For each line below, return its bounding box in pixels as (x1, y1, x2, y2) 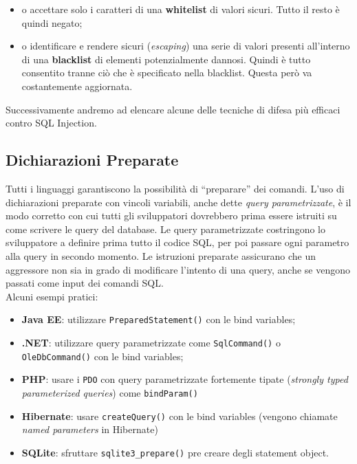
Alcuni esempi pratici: (6, 289, 98, 303)
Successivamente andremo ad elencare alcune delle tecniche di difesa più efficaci (6, 102, 340, 116)
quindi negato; (21, 15, 83, 30)
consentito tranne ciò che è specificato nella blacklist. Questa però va (21, 65, 312, 80)
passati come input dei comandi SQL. (6, 276, 164, 290)
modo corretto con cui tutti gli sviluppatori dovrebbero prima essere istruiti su (6, 208, 337, 223)
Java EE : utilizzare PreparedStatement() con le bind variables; (21, 312, 296, 327)
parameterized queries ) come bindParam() (21, 385, 198, 399)
